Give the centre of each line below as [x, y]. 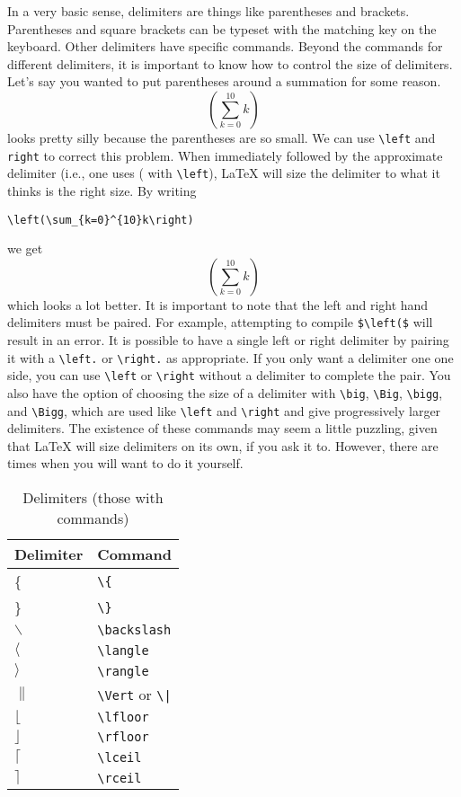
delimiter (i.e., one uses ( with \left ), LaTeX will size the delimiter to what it [224, 173]
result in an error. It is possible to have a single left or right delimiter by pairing [228, 340]
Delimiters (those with [93, 498]
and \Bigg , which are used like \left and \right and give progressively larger [224, 410]
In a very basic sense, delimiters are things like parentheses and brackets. [208, 11]
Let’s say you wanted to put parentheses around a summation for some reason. [224, 81]
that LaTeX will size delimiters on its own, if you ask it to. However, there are [223, 445]
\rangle [123, 671]
